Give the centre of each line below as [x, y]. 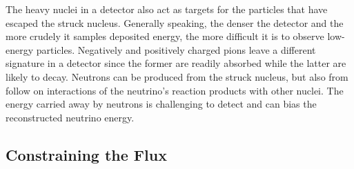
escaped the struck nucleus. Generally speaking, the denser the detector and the [175, 22]
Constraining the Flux [86, 154]
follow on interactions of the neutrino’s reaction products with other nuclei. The [175, 90]
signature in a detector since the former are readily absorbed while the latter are [176, 63]
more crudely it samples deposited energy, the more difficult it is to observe [165, 36]
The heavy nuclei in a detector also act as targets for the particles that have [167, 9]
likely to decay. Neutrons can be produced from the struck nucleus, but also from [177, 76]
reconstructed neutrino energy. [70, 117]
